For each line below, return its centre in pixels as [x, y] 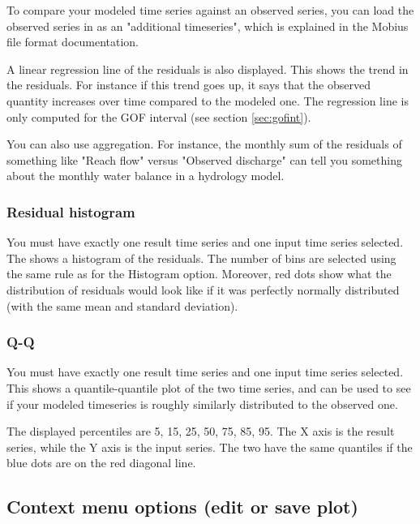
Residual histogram [71, 211]
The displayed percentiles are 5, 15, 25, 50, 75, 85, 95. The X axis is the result [201, 431]
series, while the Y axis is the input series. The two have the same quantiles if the [210, 447]
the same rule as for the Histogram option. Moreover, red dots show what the [199, 274]
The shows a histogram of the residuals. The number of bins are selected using [201, 258]
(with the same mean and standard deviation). [122, 305]
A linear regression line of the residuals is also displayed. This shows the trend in [208, 69]
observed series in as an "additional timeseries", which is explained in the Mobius [208, 26]
